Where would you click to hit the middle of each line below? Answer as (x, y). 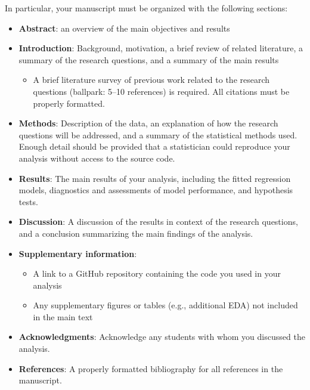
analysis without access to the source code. (97, 158)
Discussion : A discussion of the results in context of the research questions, (158, 222)
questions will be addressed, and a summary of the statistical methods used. (158, 134)
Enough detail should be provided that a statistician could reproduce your (154, 146)
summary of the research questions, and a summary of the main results (149, 59)
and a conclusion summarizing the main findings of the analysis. (136, 233)
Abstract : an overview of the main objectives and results (124, 28)
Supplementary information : (78, 253)
